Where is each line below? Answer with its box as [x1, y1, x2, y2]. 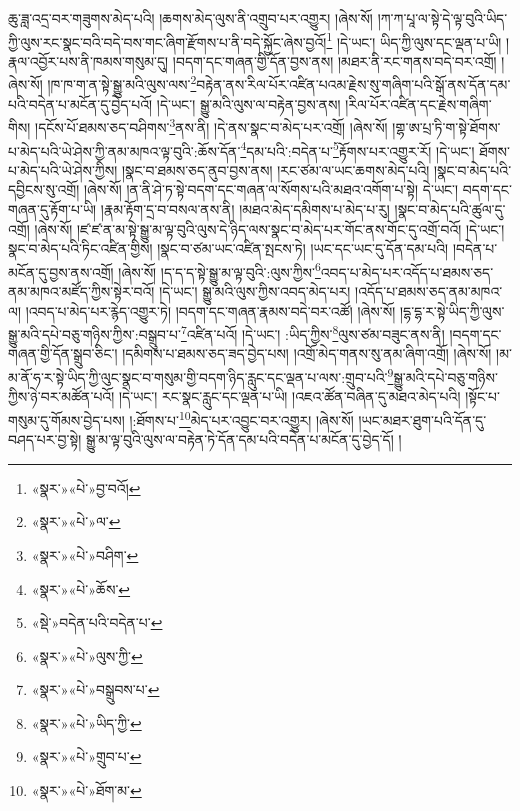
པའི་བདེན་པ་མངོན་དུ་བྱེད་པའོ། [8, 93, 153, 114]
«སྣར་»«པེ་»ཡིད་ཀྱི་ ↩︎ [31, 712, 142, 733]
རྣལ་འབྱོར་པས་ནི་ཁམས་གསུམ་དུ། [8, 50, 169, 71]
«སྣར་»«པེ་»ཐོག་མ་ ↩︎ [31, 780, 142, 801]
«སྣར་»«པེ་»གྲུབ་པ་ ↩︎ [31, 746, 142, 767]
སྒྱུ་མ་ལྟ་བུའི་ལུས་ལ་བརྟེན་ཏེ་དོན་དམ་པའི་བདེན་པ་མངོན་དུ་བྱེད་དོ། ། [85, 429, 402, 450]
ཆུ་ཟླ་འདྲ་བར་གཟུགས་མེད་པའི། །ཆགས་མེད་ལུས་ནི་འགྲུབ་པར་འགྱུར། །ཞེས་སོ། [8, 8, 373, 28]
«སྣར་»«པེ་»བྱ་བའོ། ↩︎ [31, 477, 141, 498]
